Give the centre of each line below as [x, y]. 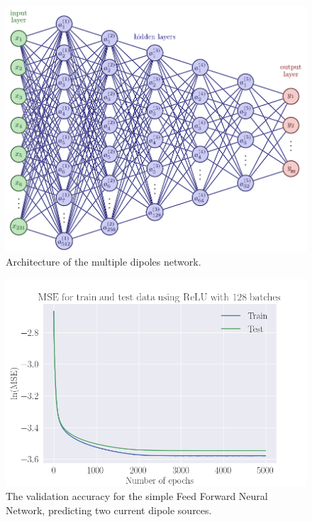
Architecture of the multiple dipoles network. [104, 262]
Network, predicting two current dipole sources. [109, 510]
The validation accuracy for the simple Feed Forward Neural [137, 495]
